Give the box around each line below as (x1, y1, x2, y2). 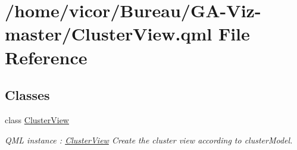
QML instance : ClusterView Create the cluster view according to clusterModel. (5, 133, 293, 146)
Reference (5, 45, 87, 69)
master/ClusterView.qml (5, 21, 212, 46)
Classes (5, 86, 50, 104)
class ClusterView (5, 113, 69, 126)
